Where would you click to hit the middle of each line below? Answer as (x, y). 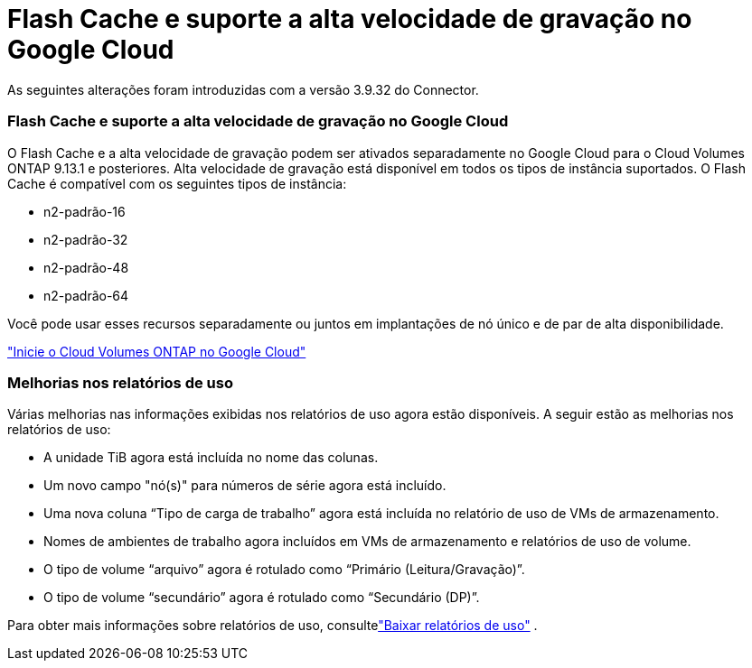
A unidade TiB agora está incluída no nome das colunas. (211, 458)
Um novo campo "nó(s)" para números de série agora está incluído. (245, 486)
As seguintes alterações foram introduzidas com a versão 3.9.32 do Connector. (243, 89)
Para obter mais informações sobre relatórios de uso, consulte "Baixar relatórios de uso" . (273, 626)
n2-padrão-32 (86, 239)
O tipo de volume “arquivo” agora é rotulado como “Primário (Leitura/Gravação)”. (284, 570)
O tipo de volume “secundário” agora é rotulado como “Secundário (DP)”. (262, 598)
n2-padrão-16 (85, 211)
